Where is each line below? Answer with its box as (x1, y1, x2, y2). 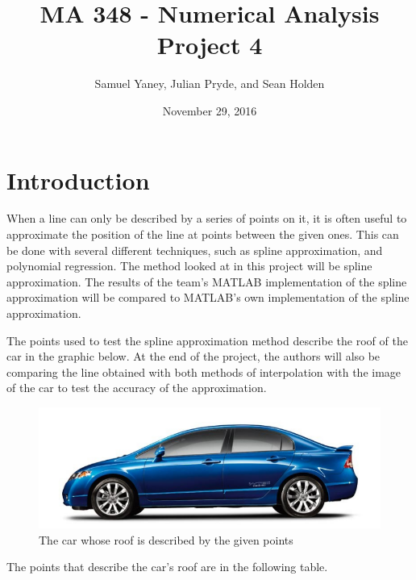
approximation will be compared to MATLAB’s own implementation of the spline (6, 289, 410, 306)
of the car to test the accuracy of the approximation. (6, 379, 267, 396)
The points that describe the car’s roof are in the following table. (6, 558, 328, 575)
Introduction (6, 163, 150, 196)
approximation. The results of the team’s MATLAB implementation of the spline (6, 273, 407, 290)
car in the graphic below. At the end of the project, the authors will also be (6, 348, 381, 365)
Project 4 (156, 28, 263, 61)
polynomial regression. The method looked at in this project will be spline (6, 257, 372, 274)
